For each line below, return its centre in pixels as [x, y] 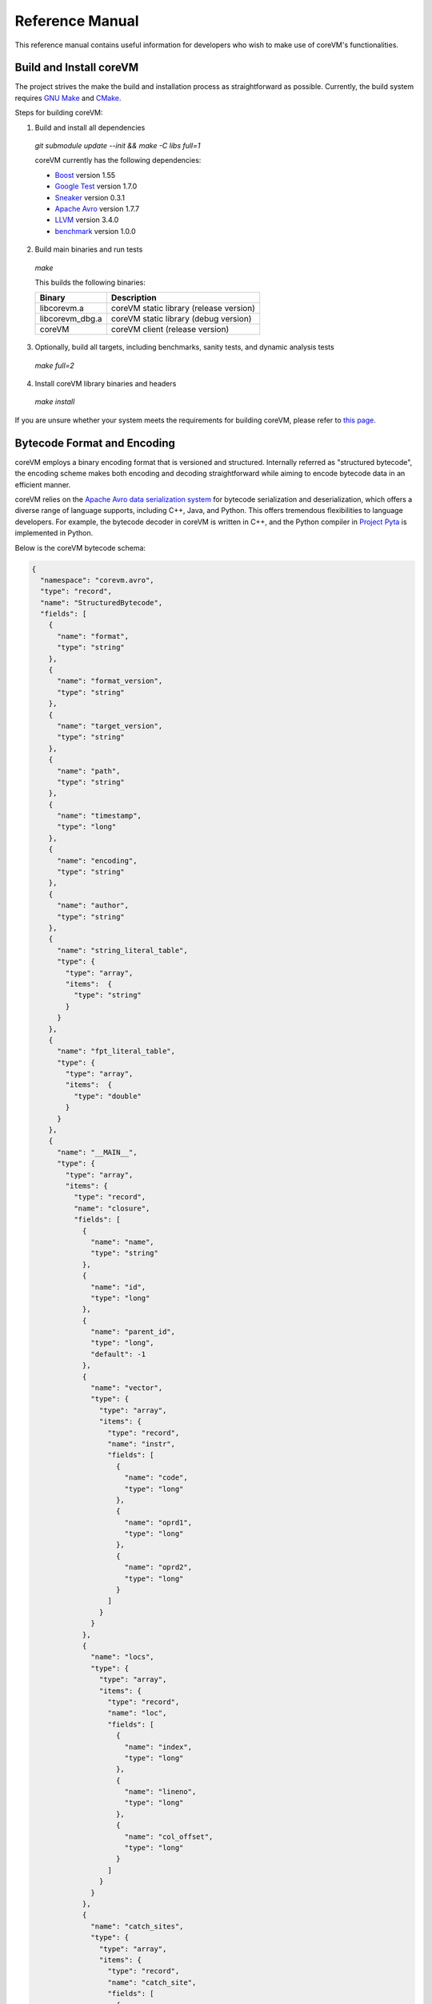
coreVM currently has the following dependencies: [118, 160]
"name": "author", [93, 905]
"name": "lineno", [160, 1792]
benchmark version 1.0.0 [95, 231]
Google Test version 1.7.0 [96, 186]
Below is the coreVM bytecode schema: [80, 547]
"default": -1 [118, 1354]
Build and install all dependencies [90, 127]
